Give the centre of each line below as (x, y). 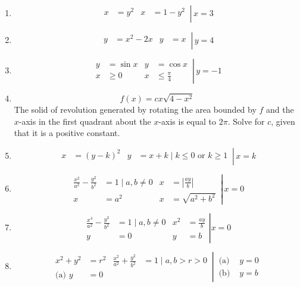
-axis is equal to (187, 121)
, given (283, 121)
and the (280, 109)
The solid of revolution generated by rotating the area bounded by (135, 109)
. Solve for (246, 121)
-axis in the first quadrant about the (85, 121)
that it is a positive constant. (67, 133)
